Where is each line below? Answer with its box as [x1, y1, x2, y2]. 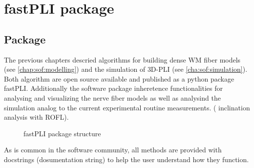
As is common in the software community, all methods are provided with [4, 145, 222, 155]
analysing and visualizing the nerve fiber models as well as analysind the [4, 92, 221, 103]
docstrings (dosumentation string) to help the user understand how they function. [4, 154, 249, 164]
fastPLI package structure [23, 128, 101, 138]
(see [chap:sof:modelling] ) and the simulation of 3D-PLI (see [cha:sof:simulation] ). [4, 64, 248, 74]
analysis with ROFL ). [4, 112, 69, 122]
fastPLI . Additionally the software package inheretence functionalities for [4, 83, 223, 93]
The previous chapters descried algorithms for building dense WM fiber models [4, 54, 241, 64]
